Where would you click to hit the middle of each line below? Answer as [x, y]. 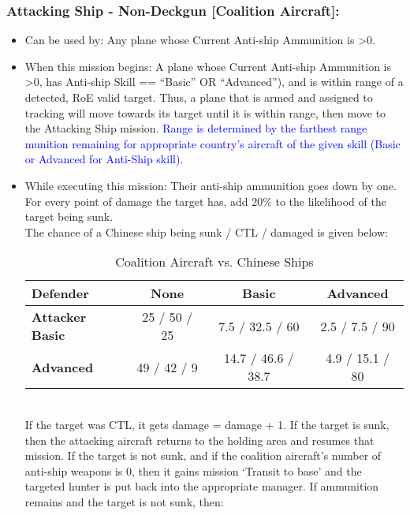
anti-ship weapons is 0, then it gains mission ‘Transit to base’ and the [193, 470]
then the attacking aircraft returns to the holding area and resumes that [199, 440]
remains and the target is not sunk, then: [124, 501]
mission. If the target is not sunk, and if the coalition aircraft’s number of [203, 455]
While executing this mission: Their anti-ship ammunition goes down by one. [211, 185]
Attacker [59, 317]
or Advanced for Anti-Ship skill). [104, 159]
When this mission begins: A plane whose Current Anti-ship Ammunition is [208, 66]
